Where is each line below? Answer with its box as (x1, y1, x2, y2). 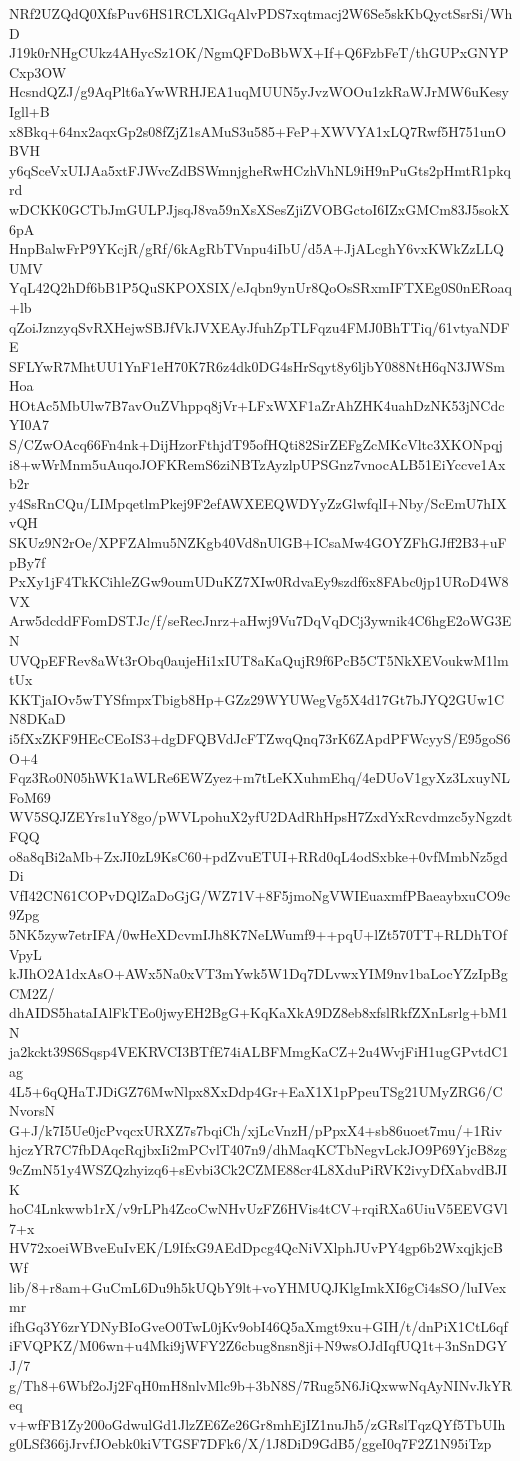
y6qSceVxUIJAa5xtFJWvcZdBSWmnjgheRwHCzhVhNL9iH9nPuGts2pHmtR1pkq (9, 159, 511, 180)
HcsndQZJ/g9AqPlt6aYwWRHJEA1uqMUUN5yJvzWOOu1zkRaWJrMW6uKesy (9, 81, 509, 102)
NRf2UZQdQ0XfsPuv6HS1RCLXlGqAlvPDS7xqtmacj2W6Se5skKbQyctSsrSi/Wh (9, 3, 513, 23)
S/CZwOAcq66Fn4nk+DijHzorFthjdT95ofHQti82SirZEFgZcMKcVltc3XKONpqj (9, 434, 503, 455)
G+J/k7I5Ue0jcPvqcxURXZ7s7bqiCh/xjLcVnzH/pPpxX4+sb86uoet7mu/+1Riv (9, 1119, 503, 1140)
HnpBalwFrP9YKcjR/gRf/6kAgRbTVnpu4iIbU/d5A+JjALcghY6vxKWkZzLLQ (9, 238, 504, 259)
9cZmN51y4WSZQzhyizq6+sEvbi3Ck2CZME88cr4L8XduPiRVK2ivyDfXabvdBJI (9, 1159, 507, 1180)
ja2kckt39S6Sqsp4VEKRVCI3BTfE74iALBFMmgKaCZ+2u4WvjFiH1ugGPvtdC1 (9, 1041, 509, 1062)
